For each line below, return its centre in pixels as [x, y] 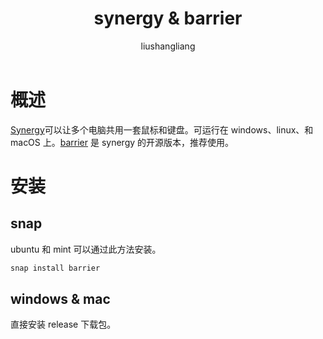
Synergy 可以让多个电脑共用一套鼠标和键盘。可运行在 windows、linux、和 [162, 129]
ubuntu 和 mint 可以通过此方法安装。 [86, 249]
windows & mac [60, 298]
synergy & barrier [168, 18]
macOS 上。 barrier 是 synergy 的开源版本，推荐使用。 [122, 142]
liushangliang [168, 46]
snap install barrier [55, 268]
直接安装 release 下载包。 [63, 324]
